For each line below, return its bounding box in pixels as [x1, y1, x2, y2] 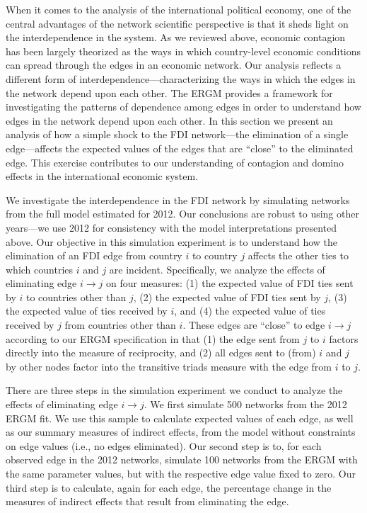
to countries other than [25, 289, 127, 304]
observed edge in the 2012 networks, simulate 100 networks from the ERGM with [6, 452, 358, 467]
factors [329, 331, 359, 346]
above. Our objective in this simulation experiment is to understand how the [6, 234, 338, 249]
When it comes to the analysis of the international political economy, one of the [6, 2, 351, 16]
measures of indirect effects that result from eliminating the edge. [6, 494, 289, 509]
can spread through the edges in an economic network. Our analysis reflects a [6, 57, 342, 72]
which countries [6, 261, 74, 276]
